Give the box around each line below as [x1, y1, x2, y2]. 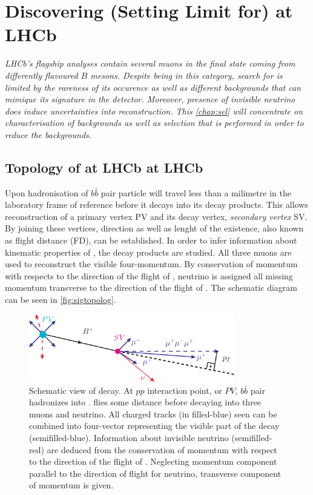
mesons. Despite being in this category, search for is [90, 68, 283, 81]
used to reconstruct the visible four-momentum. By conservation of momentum [5, 257, 298, 270]
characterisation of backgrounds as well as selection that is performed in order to [5, 116, 304, 129]
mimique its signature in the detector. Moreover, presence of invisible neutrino [5, 93, 295, 105]
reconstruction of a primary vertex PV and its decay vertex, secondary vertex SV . [5, 210, 308, 222]
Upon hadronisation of [5, 186, 88, 199]
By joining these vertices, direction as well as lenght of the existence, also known [5, 222, 304, 234]
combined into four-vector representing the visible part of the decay [29, 419, 280, 432]
